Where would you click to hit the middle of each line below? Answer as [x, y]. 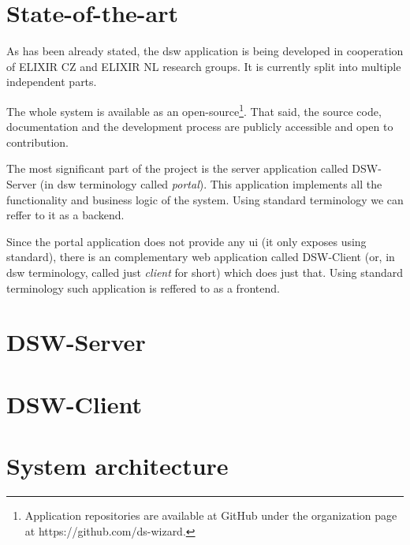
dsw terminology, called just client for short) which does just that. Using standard [205, 272]
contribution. [38, 142]
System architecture [117, 466]
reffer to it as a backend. [65, 215]
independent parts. [52, 82]
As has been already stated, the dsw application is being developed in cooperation [205, 51]
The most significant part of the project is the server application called [177, 168]
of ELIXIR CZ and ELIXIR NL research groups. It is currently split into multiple [204, 66]
